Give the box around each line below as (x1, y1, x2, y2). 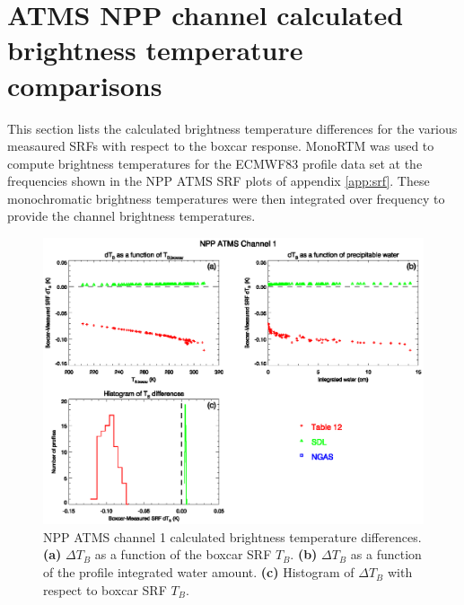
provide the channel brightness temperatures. (7, 206, 256, 225)
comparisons (7, 66, 162, 103)
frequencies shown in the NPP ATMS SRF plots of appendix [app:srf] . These (7, 171, 430, 190)
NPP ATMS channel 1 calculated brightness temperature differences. (43, 527, 422, 546)
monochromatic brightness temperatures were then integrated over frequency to (7, 189, 445, 207)
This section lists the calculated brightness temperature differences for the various (7, 118, 458, 137)
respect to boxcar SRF (43, 580, 167, 599)
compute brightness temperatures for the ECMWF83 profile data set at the (7, 153, 423, 172)
